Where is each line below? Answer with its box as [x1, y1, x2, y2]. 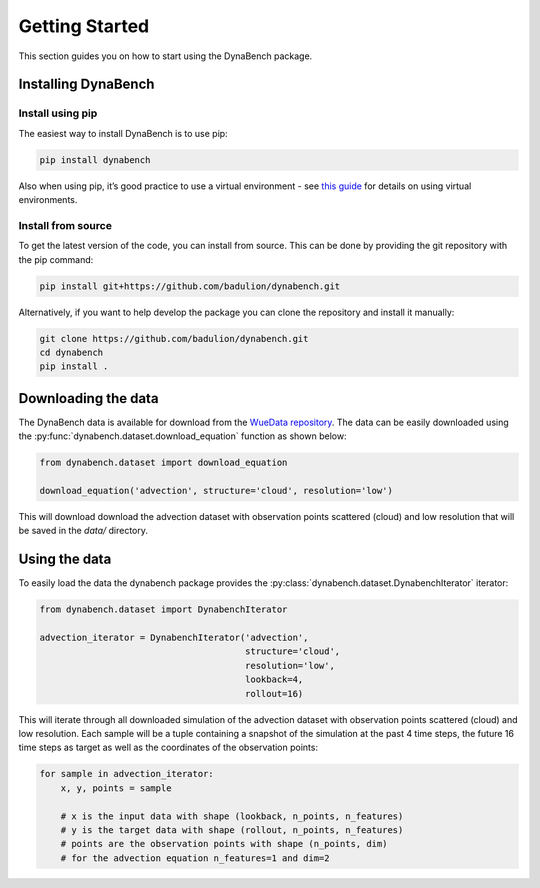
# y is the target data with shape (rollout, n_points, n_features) [60, 824, 404, 835]
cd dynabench [39, 346, 104, 358]
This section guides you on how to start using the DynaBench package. [18, 50, 313, 62]
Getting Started [18, 15, 150, 37]
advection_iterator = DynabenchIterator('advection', [39, 632, 309, 644]
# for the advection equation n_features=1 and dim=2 [60, 852, 330, 864]
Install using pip [18, 106, 98, 120]
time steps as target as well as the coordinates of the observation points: [18, 741, 319, 754]
